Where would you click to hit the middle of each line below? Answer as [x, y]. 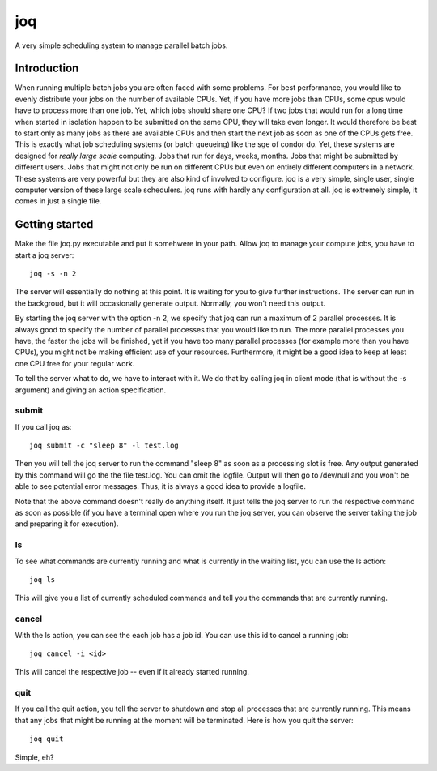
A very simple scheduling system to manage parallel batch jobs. [121, 45]
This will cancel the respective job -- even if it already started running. [132, 672]
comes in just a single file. [58, 201]
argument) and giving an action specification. [91, 390]
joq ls [42, 579]
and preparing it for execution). [67, 524]
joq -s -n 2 [53, 274]
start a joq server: [45, 255]
